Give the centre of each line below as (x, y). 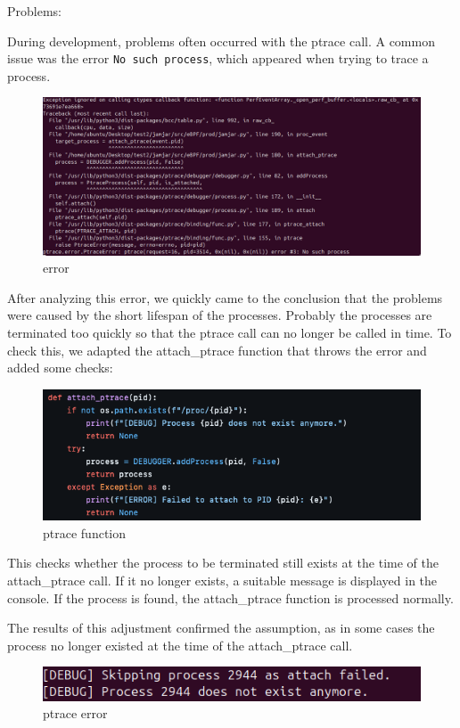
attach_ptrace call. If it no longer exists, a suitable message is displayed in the (222, 580)
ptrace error (75, 713)
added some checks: (60, 368)
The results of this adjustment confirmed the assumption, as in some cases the (221, 628)
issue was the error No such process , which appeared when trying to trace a (218, 58)
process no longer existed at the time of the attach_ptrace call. (180, 645)
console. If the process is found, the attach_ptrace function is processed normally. (230, 597)
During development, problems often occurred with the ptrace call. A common (221, 41)
